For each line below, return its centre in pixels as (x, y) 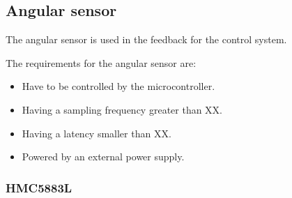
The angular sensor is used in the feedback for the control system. (146, 39)
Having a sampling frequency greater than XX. (122, 109)
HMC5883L (39, 187)
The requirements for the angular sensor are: (101, 62)
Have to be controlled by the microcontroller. (118, 86)
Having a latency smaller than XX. (97, 133)
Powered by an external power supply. (103, 157)
